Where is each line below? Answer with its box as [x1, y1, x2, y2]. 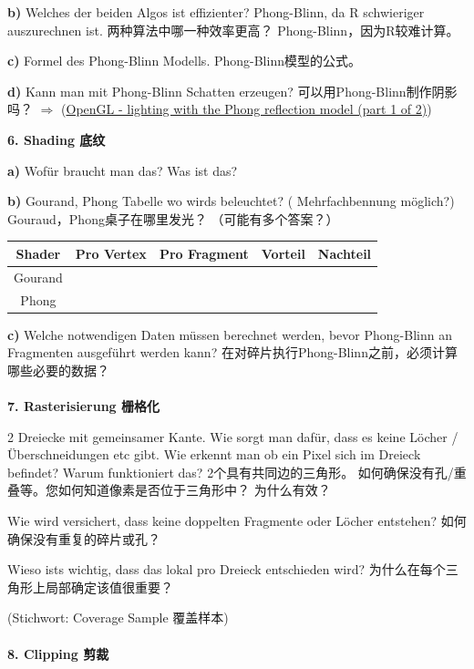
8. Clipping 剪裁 [7, 643, 109, 663]
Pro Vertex [75, 243, 147, 262]
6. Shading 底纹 [7, 129, 106, 149]
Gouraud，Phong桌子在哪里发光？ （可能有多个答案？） [7, 209, 339, 228]
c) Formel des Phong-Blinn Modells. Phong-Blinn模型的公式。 [7, 51, 361, 70]
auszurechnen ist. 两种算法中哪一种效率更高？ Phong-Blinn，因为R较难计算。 [7, 20, 459, 39]
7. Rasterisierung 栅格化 [7, 396, 160, 415]
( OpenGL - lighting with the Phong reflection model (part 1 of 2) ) [61, 99, 432, 118]
